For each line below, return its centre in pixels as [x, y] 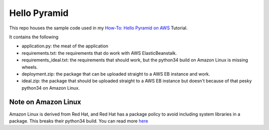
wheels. [30, 67]
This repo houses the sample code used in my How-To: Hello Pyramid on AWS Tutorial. [98, 28]
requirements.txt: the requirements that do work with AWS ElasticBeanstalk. [99, 53]
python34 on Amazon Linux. [51, 88]
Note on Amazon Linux [45, 102]
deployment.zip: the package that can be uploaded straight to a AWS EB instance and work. [116, 74]
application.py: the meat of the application [65, 46]
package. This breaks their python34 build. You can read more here [79, 121]
